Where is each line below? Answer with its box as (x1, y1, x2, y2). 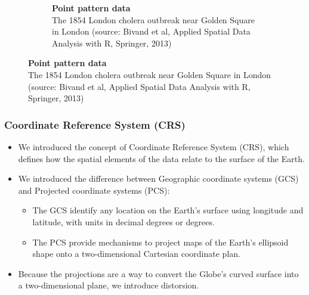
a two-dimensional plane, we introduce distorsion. (18, 279, 199, 291)
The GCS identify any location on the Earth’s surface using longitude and (32, 204, 304, 216)
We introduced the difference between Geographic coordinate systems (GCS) (18, 172, 299, 185)
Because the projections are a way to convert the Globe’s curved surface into (18, 267, 299, 280)
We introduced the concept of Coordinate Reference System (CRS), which (18, 140, 289, 153)
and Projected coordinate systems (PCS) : (18, 184, 170, 196)
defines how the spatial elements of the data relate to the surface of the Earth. (18, 152, 305, 164)
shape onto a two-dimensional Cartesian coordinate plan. (32, 247, 240, 260)
